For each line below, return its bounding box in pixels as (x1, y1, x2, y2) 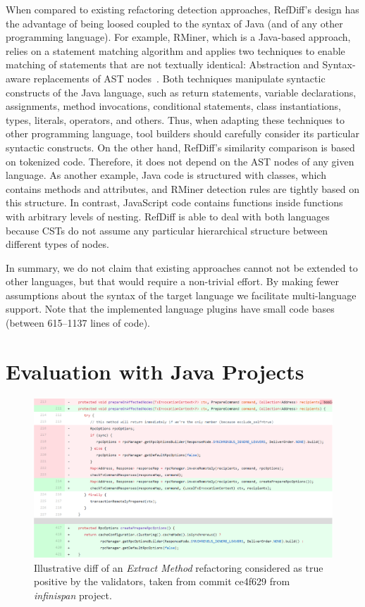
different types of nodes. (6, 237, 109, 251)
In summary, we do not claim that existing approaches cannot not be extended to (6, 260, 358, 275)
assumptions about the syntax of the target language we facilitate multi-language (6, 287, 357, 302)
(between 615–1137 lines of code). (6, 315, 151, 330)
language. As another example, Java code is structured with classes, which (6, 168, 326, 182)
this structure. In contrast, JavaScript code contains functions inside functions (6, 195, 343, 210)
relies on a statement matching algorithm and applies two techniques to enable (6, 43, 345, 58)
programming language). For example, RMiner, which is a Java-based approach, (6, 30, 351, 44)
